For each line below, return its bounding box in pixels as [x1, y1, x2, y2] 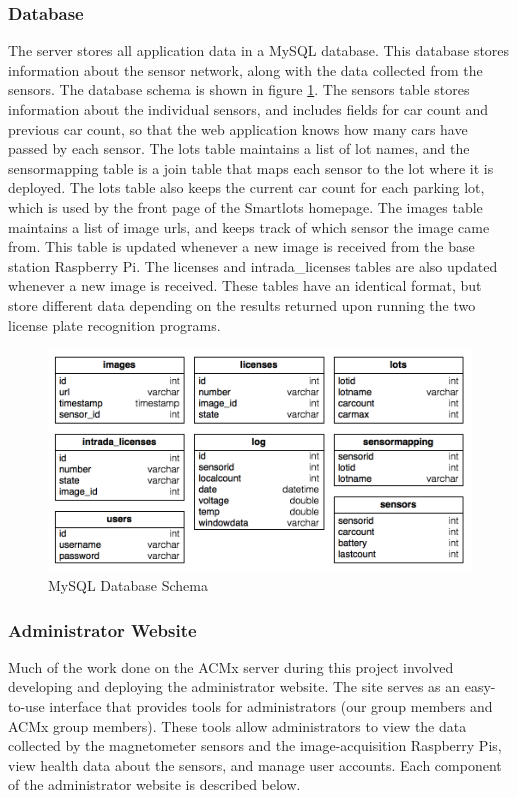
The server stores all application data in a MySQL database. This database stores [8, 40, 510, 61]
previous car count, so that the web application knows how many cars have [8, 118, 468, 139]
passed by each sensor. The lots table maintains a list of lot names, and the [8, 138, 470, 159]
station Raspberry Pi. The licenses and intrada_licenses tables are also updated [8, 255, 498, 276]
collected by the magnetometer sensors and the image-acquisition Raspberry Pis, [8, 735, 502, 756]
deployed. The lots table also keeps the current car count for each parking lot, [8, 177, 485, 198]
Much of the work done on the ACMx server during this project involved [8, 656, 454, 677]
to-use [8, 696, 45, 717]
